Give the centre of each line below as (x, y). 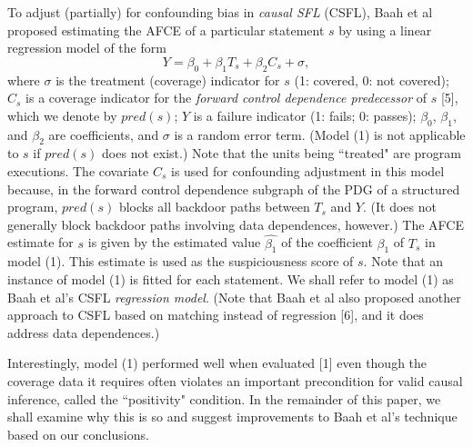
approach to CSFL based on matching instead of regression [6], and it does (216, 315)
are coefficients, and (104, 134)
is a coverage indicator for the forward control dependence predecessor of (226, 98)
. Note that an (403, 261)
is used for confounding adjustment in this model (307, 170)
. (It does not (399, 207)
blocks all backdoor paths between (214, 207)
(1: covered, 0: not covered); (372, 79)
